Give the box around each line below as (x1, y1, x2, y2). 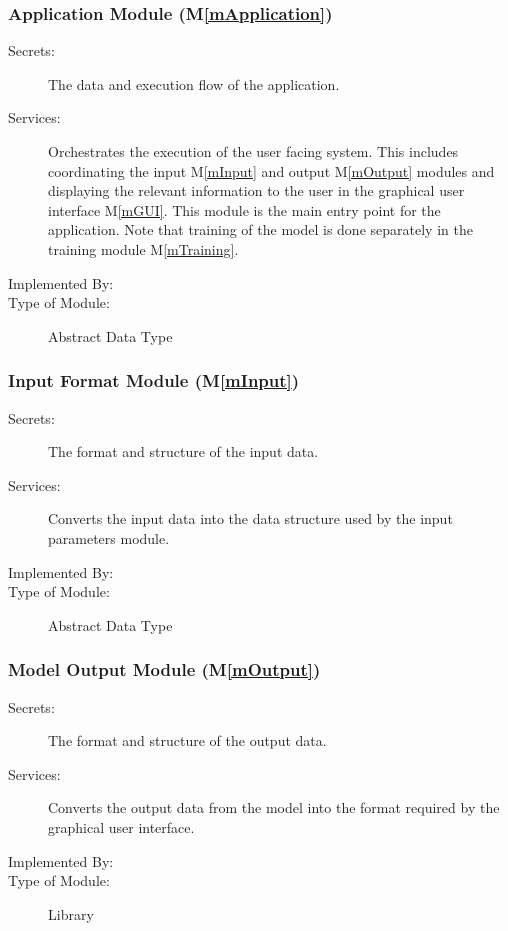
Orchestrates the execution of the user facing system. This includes (48, 141, 459, 161)
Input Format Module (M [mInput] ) (8, 368, 300, 393)
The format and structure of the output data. (48, 730, 327, 751)
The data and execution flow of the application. (48, 73, 340, 94)
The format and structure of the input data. (48, 441, 319, 462)
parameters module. (48, 527, 170, 548)
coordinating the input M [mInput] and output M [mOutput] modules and (48, 160, 495, 181)
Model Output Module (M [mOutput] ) (8, 657, 321, 682)
